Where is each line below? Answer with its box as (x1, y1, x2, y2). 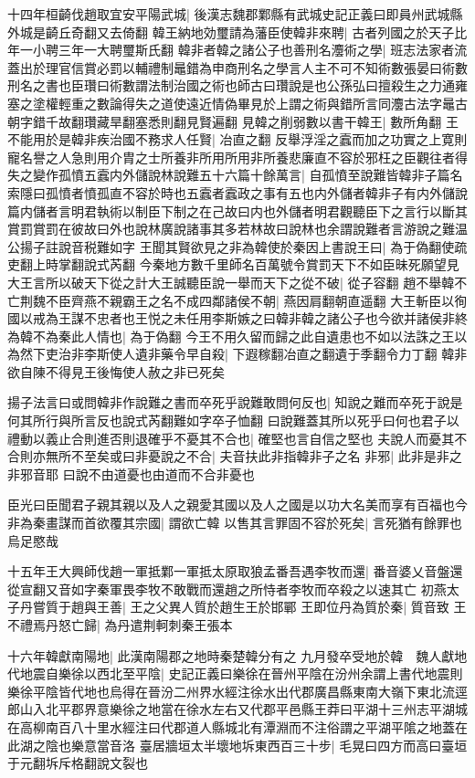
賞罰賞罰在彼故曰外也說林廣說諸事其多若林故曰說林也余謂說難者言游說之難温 (7, 219, 468, 238)
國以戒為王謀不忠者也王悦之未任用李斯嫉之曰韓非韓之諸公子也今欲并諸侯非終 (7, 309, 468, 328)
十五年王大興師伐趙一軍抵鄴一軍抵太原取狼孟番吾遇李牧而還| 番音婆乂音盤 (7, 562, 450, 581)
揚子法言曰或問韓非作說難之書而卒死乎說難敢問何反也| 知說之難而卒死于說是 (7, 393, 463, 412)
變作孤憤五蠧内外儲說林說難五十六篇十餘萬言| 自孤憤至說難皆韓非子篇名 (32, 165, 463, 184)
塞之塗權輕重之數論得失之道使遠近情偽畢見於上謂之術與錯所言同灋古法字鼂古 (7, 93, 468, 112)
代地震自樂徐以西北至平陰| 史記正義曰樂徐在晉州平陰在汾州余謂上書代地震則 (7, 664, 463, 683)
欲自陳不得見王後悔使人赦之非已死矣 (7, 362, 225, 381)
